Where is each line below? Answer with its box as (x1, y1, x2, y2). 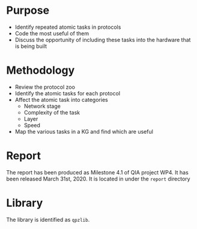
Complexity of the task (23, 109, 80, 116)
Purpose (6, 4, 50, 17)
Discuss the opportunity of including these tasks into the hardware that (14, 36, 191, 43)
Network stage (23, 103, 61, 110)
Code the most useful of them (14, 29, 89, 37)
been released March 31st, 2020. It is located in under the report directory (6, 175, 190, 182)
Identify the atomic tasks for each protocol (14, 89, 121, 97)
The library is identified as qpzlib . (6, 216, 90, 223)
